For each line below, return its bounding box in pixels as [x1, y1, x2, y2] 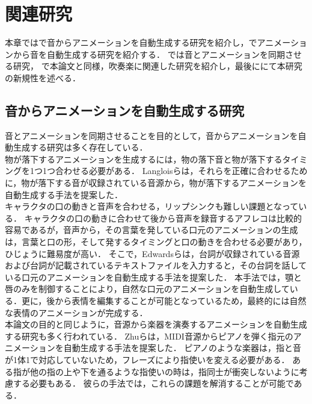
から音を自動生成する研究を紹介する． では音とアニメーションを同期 [13, 48, 286, 60]
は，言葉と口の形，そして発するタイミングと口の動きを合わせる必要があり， [5, 235, 307, 248]
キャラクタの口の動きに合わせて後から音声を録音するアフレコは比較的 [24, 211, 302, 224]
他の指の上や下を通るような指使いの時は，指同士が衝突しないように [29, 365, 299, 378]
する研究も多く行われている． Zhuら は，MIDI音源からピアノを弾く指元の [5, 329, 293, 342]
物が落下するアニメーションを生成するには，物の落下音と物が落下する [5, 152, 283, 165]
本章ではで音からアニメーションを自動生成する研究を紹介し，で [5, 36, 257, 49]
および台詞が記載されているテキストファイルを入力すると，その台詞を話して [5, 259, 307, 272]
